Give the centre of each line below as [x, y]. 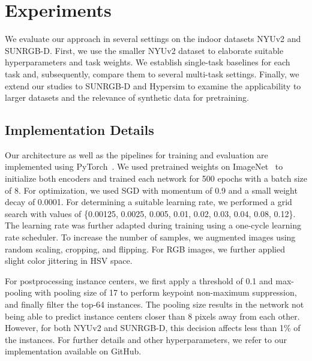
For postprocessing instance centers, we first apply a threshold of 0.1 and [139, 280]
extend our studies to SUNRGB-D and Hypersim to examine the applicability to [153, 85]
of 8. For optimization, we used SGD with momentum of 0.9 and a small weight [151, 190]
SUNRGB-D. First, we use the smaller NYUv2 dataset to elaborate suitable [144, 50]
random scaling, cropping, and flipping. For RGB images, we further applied [145, 249]
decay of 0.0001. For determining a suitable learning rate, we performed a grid [148, 202]
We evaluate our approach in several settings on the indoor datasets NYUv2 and [153, 39]
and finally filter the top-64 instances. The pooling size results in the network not [154, 304]
